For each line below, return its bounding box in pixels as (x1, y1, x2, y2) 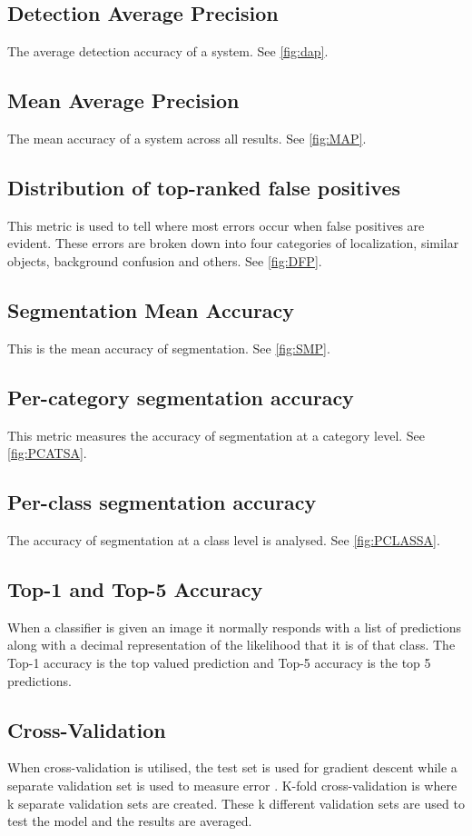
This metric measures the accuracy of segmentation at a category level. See (7, 425, 426, 444)
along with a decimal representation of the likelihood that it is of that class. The (7, 635, 456, 654)
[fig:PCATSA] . (7, 443, 87, 463)
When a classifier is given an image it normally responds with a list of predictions (7, 617, 462, 636)
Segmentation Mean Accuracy (7, 295, 295, 323)
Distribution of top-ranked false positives (7, 173, 400, 201)
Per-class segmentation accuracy (7, 488, 317, 516)
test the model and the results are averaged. (7, 811, 252, 831)
